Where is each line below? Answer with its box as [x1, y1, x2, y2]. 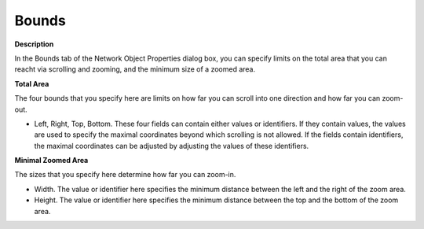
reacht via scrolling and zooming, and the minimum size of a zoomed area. [14, 65, 255, 74]
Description [14, 39, 54, 49]
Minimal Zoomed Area [14, 156, 89, 165]
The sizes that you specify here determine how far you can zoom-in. [14, 170, 236, 179]
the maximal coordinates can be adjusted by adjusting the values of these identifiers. [34, 141, 309, 150]
